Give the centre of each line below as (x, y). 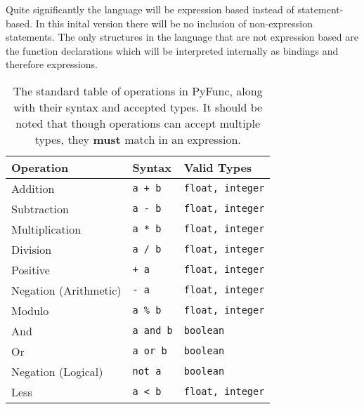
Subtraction (40, 208)
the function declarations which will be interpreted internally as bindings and (172, 50)
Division (32, 249)
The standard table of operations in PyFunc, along (138, 90)
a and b (152, 331)
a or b (150, 351)
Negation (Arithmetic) (66, 290)
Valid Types (218, 167)
